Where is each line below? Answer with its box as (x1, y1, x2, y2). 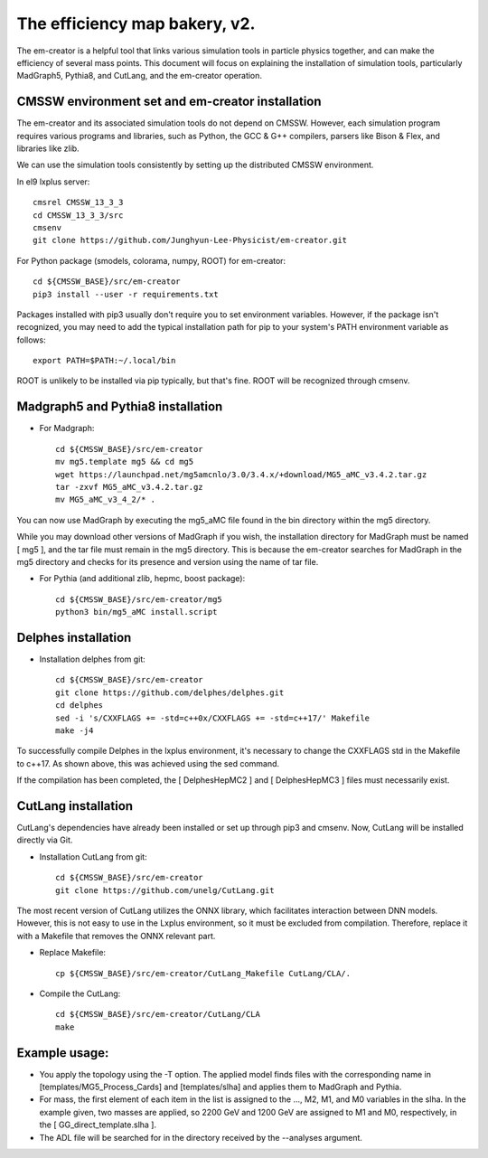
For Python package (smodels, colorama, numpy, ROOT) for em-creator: (16, 255, 286, 266)
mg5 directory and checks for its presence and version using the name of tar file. (16, 556, 319, 567)
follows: (16, 334, 46, 345)
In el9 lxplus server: (16, 176, 90, 187)
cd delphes (55, 701, 104, 711)
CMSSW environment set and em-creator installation (16, 94, 322, 109)
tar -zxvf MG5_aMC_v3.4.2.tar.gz (55, 482, 203, 492)
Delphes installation (16, 629, 132, 645)
